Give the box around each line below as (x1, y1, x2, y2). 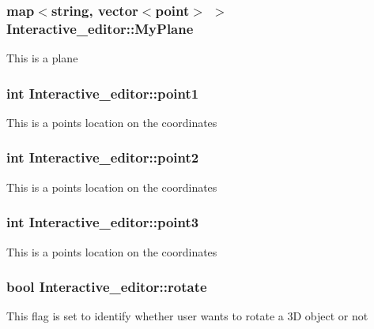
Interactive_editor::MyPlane (6, 18, 194, 38)
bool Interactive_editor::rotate (6, 277, 207, 297)
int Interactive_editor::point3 (6, 212, 199, 232)
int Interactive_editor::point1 (6, 83, 199, 103)
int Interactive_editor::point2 (6, 148, 199, 167)
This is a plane (6, 50, 78, 66)
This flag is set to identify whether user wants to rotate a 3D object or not (6, 308, 368, 324)
